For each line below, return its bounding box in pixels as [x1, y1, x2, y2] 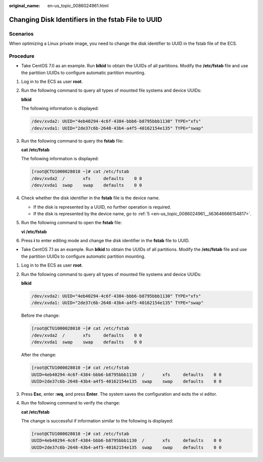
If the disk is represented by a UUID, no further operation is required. [33, 204, 171, 210]
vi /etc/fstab [21, 229, 47, 234]
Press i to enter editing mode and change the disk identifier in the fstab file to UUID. [21, 238, 190, 244]
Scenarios [9, 30, 34, 37]
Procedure [9, 53, 35, 59]
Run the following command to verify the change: [21, 400, 120, 406]
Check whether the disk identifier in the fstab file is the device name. [21, 195, 160, 201]
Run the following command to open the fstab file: [21, 220, 122, 226]
